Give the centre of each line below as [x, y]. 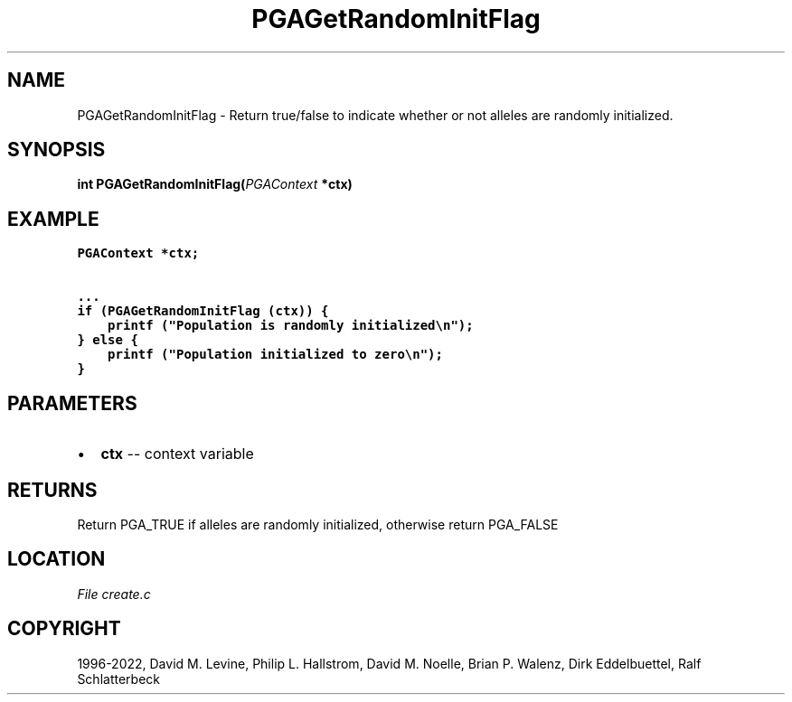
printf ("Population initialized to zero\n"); [275, 355]
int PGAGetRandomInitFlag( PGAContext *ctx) [215, 184]
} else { [108, 340]
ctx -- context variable [177, 454]
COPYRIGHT [64, 629]
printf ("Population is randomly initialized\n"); [291, 326]
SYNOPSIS [57, 150]
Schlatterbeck [118, 679]
